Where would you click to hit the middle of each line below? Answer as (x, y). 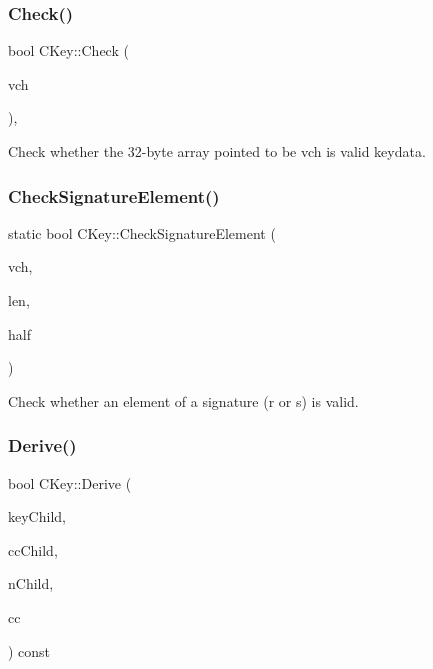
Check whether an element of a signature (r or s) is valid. (183, 400)
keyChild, (37, 516)
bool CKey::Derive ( (70, 482)
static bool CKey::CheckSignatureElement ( (142, 232)
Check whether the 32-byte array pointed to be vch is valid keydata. (217, 151)
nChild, (31, 583)
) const (29, 650)
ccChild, (33, 549)
